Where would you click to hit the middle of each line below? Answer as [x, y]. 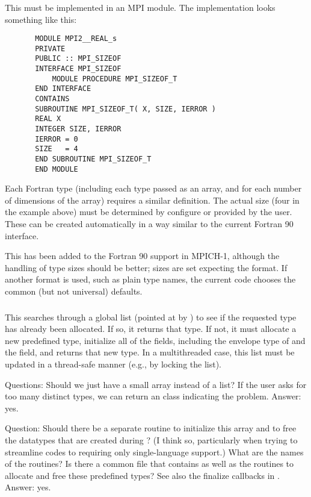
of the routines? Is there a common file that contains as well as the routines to [149, 464]
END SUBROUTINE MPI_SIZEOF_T [93, 159]
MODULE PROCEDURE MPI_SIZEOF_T [115, 79]
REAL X [48, 119]
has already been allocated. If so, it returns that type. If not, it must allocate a [151, 329]
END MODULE [57, 169]
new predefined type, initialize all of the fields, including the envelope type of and [155, 340]
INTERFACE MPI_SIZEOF [78, 69]
